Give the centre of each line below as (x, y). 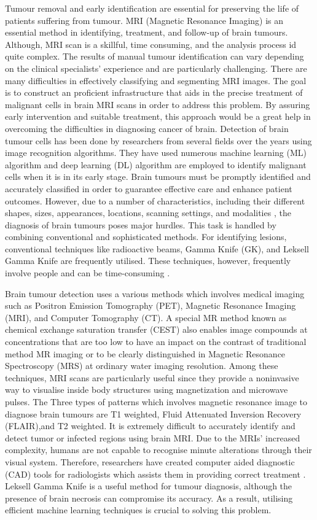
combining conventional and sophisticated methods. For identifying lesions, (146, 237)
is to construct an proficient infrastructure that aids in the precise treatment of (154, 92)
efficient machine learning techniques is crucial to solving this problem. (138, 510)
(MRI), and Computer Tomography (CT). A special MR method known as (146, 317)
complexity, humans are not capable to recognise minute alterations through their (158, 450)
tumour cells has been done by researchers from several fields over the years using (158, 140)
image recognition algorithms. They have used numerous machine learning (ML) (156, 153)
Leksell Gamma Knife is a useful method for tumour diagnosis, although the (149, 486)
